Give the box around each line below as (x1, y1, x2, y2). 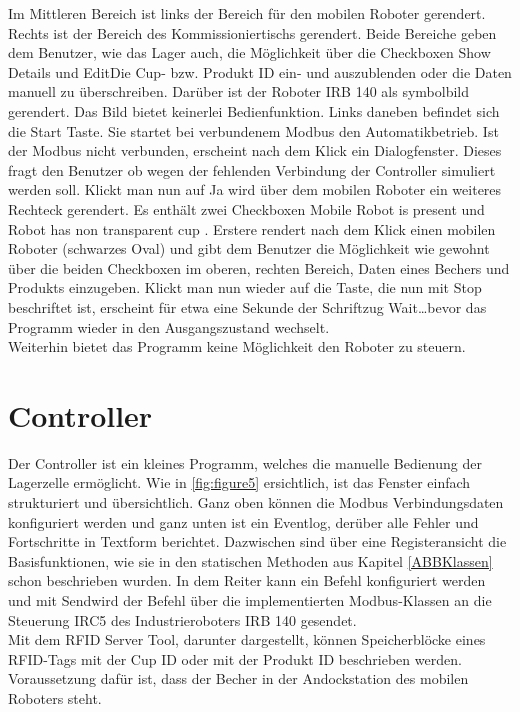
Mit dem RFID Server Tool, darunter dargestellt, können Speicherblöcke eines (8, 629, 486, 650)
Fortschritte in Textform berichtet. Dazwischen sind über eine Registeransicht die (8, 531, 507, 552)
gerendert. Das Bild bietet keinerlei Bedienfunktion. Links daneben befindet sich (8, 100, 500, 121)
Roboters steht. (8, 687, 102, 708)
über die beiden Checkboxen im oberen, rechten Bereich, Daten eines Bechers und (8, 257, 510, 278)
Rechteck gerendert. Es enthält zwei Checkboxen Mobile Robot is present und (8, 198, 485, 219)
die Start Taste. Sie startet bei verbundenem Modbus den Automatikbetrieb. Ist (8, 120, 499, 141)
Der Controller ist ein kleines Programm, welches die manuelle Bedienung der (8, 452, 482, 473)
